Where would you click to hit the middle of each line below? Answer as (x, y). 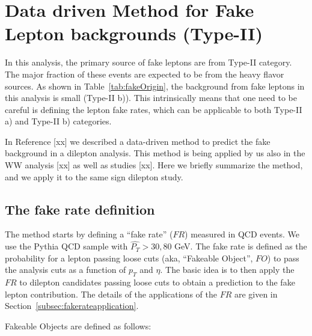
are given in (256, 294)
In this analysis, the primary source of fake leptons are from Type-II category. (148, 62)
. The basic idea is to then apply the (227, 270)
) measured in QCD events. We (242, 234)
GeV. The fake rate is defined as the (241, 246)
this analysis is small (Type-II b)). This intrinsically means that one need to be (151, 98)
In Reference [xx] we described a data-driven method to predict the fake (138, 141)
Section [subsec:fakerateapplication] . (72, 306)
